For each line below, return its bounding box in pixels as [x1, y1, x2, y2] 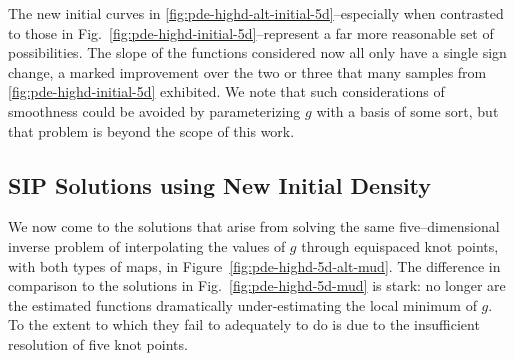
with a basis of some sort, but [316, 100, 499, 121]
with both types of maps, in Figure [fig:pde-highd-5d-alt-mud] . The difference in [8, 255, 501, 276]
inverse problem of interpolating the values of [8, 235, 286, 256]
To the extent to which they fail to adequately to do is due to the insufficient [8, 314, 480, 335]
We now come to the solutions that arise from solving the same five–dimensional [8, 216, 500, 237]
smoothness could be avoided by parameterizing [8, 100, 301, 121]
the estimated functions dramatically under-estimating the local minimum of [8, 294, 477, 315]
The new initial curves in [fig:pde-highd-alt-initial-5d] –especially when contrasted [8, 3, 504, 23]
